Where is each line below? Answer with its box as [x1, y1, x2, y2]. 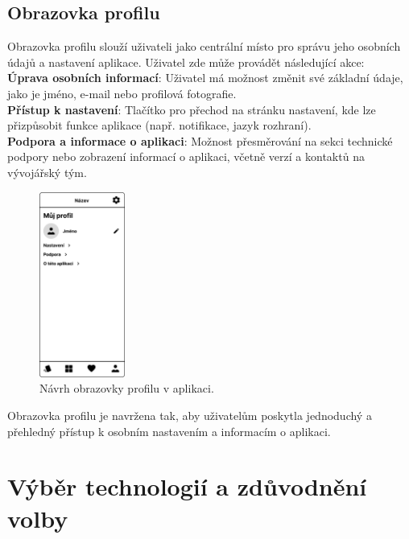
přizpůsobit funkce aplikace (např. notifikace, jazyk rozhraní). [7, 117, 312, 134]
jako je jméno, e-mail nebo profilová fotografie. [7, 84, 237, 101]
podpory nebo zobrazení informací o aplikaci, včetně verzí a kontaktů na [7, 148, 365, 165]
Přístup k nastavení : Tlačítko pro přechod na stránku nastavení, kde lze [7, 101, 376, 117]
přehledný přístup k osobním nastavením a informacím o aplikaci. [7, 422, 331, 439]
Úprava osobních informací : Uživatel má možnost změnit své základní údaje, [7, 69, 403, 86]
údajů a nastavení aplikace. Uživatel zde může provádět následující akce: [7, 53, 365, 70]
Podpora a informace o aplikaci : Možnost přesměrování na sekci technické [7, 132, 393, 149]
